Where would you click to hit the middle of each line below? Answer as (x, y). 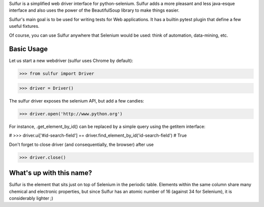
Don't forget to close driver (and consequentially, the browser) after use (81, 145)
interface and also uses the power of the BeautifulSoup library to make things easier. (94, 10)
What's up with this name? (51, 173)
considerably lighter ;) (31, 198)
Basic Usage (28, 49)
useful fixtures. (24, 26)
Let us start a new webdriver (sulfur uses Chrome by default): (71, 61)
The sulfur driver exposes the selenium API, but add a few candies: (77, 101)
